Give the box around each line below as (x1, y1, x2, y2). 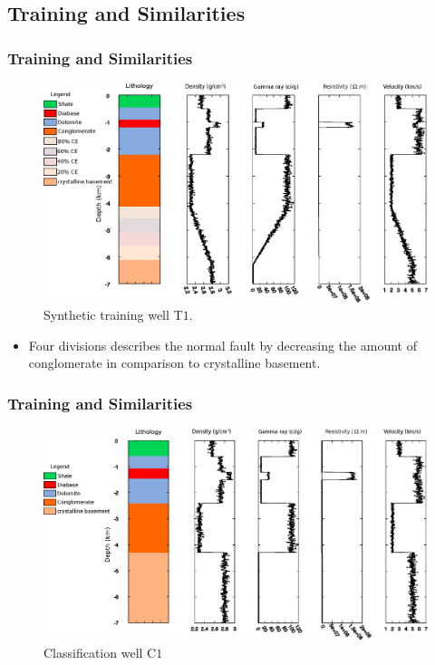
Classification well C (43, 642, 157, 661)
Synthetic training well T (43, 305, 183, 324)
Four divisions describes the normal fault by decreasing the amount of (28, 335, 417, 354)
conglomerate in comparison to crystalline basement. (28, 353, 321, 372)
